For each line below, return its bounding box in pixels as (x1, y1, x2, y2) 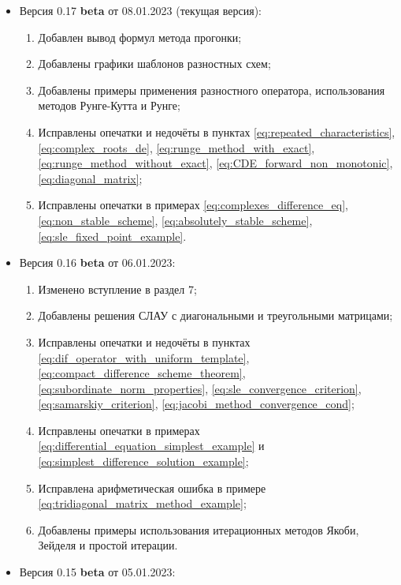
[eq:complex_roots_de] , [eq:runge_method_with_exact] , (38, 139, 315, 156)
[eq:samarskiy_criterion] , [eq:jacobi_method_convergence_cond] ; (38, 396, 355, 412)
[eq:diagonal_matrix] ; (38, 170, 143, 186)
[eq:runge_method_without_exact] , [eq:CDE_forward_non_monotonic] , (38, 155, 393, 171)
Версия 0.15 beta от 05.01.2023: (19, 564, 176, 580)
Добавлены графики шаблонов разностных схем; (38, 55, 271, 72)
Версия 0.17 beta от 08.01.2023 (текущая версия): (19, 2, 262, 18)
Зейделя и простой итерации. (38, 537, 178, 553)
